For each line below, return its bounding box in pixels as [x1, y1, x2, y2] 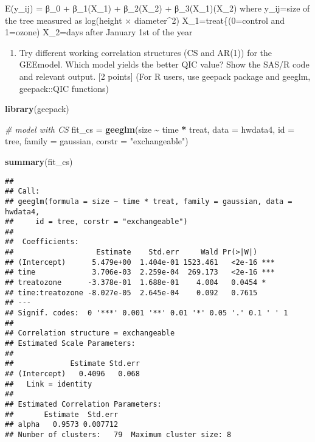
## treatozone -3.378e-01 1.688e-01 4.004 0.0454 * [5, 278, 266, 287]
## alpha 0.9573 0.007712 [5, 420, 119, 429]
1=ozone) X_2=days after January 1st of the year [5, 26, 193, 38]
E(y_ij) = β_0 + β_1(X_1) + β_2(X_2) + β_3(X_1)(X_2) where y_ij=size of [5, 2, 310, 14]
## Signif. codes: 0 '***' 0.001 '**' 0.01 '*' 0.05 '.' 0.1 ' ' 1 [5, 309, 288, 318]
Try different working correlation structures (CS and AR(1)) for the [19, 46, 272, 58]
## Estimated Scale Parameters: [5, 339, 136, 348]
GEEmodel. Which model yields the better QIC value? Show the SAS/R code [19, 58, 310, 71]
